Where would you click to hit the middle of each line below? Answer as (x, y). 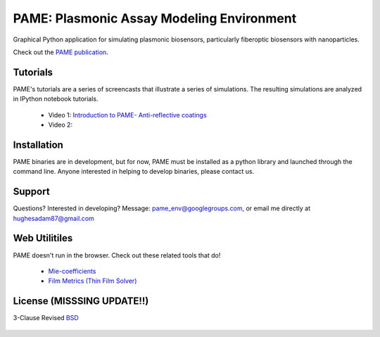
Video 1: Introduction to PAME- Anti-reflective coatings (127, 115)
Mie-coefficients (72, 271)
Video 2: (61, 125)
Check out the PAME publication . (61, 52)
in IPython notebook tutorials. (56, 99)
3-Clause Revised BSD (46, 318)
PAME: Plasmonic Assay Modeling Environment (155, 18)
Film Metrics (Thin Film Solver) (93, 281)
